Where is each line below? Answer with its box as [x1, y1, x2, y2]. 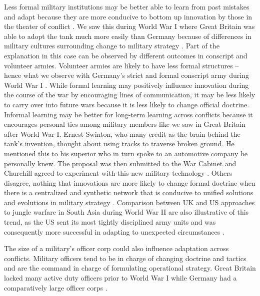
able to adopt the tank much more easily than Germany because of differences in [4, 30, 251, 41]
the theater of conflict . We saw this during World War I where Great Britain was [4, 21, 255, 31]
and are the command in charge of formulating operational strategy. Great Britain [4, 263, 256, 273]
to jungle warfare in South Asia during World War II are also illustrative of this [4, 207, 249, 217]
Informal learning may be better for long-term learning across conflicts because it [4, 109, 253, 119]
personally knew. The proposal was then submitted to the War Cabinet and [4, 158, 236, 168]
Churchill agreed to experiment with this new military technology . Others [4, 168, 232, 178]
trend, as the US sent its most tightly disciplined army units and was [4, 217, 216, 227]
